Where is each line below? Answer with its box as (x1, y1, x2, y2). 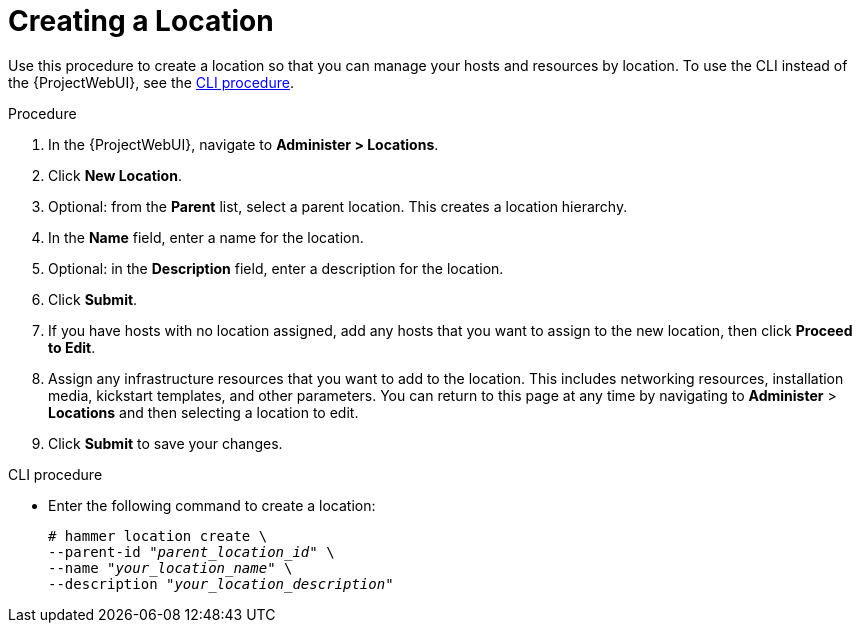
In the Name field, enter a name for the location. (48, 228, 364, 246)
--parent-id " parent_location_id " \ (48, 543, 335, 560)
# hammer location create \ (48, 527, 268, 544)
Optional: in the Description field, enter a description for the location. (48, 259, 504, 277)
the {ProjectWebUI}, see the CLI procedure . (8, 73, 294, 91)
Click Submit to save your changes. (48, 434, 283, 452)
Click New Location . (48, 166, 182, 184)
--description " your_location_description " (48, 575, 394, 592)
